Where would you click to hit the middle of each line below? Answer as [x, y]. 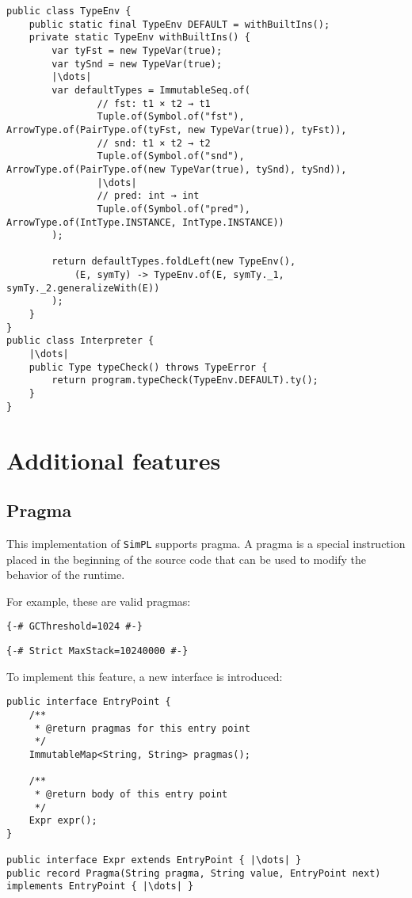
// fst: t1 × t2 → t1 [154, 103]
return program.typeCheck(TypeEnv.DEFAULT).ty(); [185, 381]
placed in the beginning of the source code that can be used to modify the [187, 559]
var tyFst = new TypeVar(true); [137, 50]
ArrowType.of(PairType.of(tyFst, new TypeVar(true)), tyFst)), [177, 129]
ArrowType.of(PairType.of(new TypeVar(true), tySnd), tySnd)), [177, 169]
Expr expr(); [63, 821]
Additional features [114, 460]
